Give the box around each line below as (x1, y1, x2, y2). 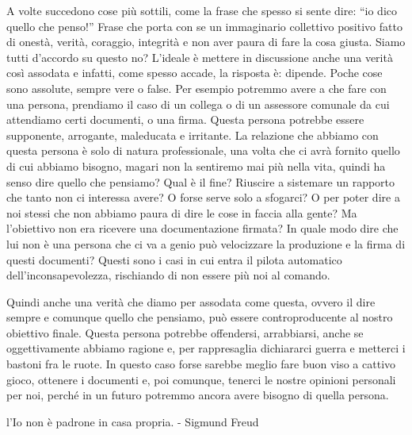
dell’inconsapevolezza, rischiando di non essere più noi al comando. (6, 267, 330, 283)
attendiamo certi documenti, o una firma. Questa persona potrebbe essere (6, 111, 364, 128)
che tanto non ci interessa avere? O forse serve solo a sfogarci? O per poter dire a (6, 189, 400, 206)
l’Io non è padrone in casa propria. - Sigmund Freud (6, 413, 259, 429)
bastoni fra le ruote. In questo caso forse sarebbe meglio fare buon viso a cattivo (6, 356, 396, 372)
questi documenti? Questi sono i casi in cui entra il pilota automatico (6, 251, 342, 268)
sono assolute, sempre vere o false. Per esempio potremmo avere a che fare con (6, 79, 387, 96)
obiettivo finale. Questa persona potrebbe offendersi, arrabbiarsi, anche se (6, 324, 364, 341)
